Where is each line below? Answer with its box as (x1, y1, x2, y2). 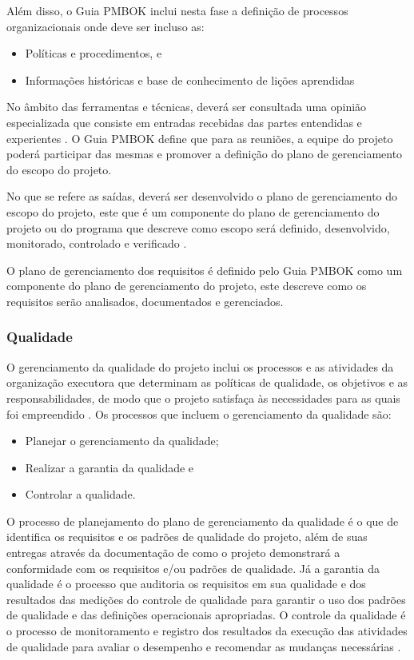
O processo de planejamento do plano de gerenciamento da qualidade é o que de (6, 512, 399, 529)
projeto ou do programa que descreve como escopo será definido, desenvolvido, (6, 219, 390, 236)
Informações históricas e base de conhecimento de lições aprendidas (25, 71, 355, 88)
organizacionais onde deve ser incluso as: (6, 18, 205, 34)
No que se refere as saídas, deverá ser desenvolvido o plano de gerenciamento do (6, 188, 398, 205)
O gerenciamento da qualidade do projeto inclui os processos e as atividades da (6, 358, 394, 375)
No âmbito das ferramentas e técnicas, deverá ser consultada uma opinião (6, 98, 367, 115)
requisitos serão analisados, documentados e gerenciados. (6, 292, 284, 309)
